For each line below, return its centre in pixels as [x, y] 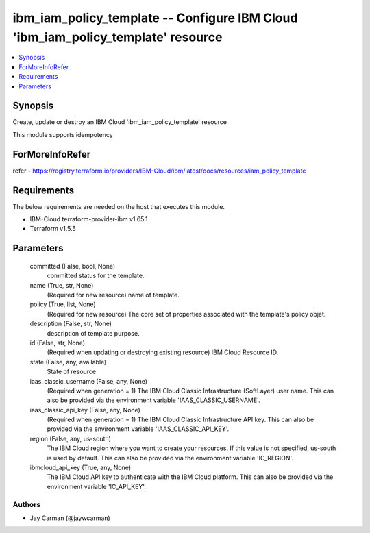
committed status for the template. [96, 276]
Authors [27, 504]
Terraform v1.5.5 [53, 229]
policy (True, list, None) [63, 304]
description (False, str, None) [71, 324]
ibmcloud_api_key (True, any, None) [81, 468]
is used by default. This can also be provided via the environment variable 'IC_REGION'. [170, 458]
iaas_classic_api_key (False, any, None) [85, 410]
